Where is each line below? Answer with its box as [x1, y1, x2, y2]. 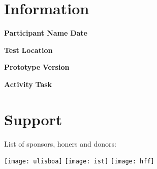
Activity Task [4, 78, 52, 89]
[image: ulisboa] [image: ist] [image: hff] [4, 158, 154, 165]
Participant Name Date [4, 27, 87, 38]
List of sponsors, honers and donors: [4, 138, 116, 149]
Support [4, 108, 62, 129]
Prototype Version [4, 62, 70, 72]
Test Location [4, 44, 53, 55]
